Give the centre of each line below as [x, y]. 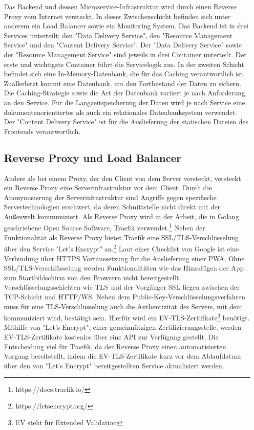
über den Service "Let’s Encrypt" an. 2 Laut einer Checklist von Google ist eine [121, 248]
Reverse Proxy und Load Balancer [93, 157]
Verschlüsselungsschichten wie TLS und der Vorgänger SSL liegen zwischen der [122, 287]
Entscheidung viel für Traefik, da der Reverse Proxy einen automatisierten [115, 346]
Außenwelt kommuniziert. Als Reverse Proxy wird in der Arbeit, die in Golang [122, 216]
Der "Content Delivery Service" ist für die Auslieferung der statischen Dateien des [126, 122]
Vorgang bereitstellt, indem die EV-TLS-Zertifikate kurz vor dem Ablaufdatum [123, 356]
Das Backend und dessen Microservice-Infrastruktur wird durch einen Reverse [120, 6]
